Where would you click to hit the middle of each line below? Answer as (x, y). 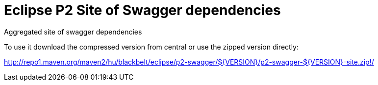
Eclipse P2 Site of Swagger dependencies (142, 10)
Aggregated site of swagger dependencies (73, 32)
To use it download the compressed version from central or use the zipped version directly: (151, 47)
